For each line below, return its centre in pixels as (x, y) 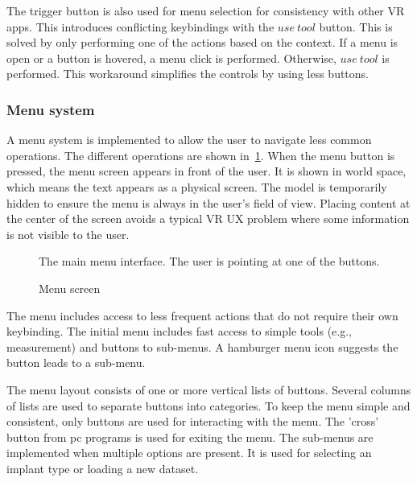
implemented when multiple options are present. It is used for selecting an (189, 453)
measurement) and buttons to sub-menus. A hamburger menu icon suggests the (202, 346)
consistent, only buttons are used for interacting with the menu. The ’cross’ (193, 421)
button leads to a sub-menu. (76, 363)
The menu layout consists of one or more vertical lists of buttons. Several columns (209, 389)
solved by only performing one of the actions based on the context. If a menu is (202, 42)
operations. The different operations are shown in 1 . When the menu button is (201, 155)
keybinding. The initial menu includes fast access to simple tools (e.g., (180, 331)
